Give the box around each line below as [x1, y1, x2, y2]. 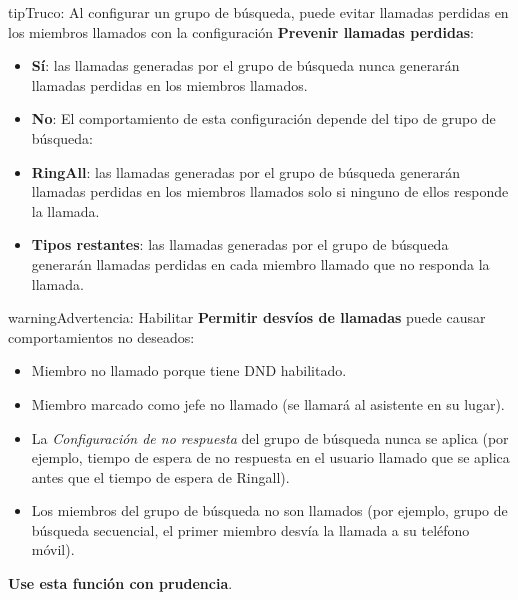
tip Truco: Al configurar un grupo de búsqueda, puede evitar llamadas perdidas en [8, 2, 509, 22]
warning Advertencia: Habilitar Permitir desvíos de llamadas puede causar [8, 307, 486, 328]
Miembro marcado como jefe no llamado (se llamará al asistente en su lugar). [31, 393, 505, 414]
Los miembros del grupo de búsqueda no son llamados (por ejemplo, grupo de [31, 500, 508, 521]
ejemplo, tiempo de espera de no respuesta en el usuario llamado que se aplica [31, 447, 510, 468]
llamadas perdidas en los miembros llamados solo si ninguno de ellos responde [31, 181, 509, 202]
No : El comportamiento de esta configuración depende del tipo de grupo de [31, 108, 496, 129]
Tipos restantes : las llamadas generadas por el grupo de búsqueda [31, 234, 449, 255]
